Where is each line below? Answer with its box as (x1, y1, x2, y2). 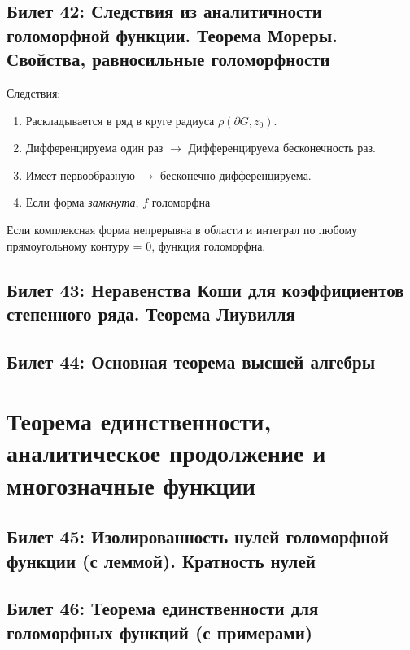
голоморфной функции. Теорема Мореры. (7, 22, 338, 47)
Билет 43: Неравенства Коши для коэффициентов (7, 277, 404, 302)
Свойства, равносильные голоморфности (7, 46, 330, 72)
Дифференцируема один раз (25, 139, 164, 156)
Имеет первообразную (25, 166, 136, 183)
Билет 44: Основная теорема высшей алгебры (7, 348, 376, 373)
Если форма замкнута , (25, 194, 139, 211)
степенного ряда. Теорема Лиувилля (7, 300, 295, 325)
